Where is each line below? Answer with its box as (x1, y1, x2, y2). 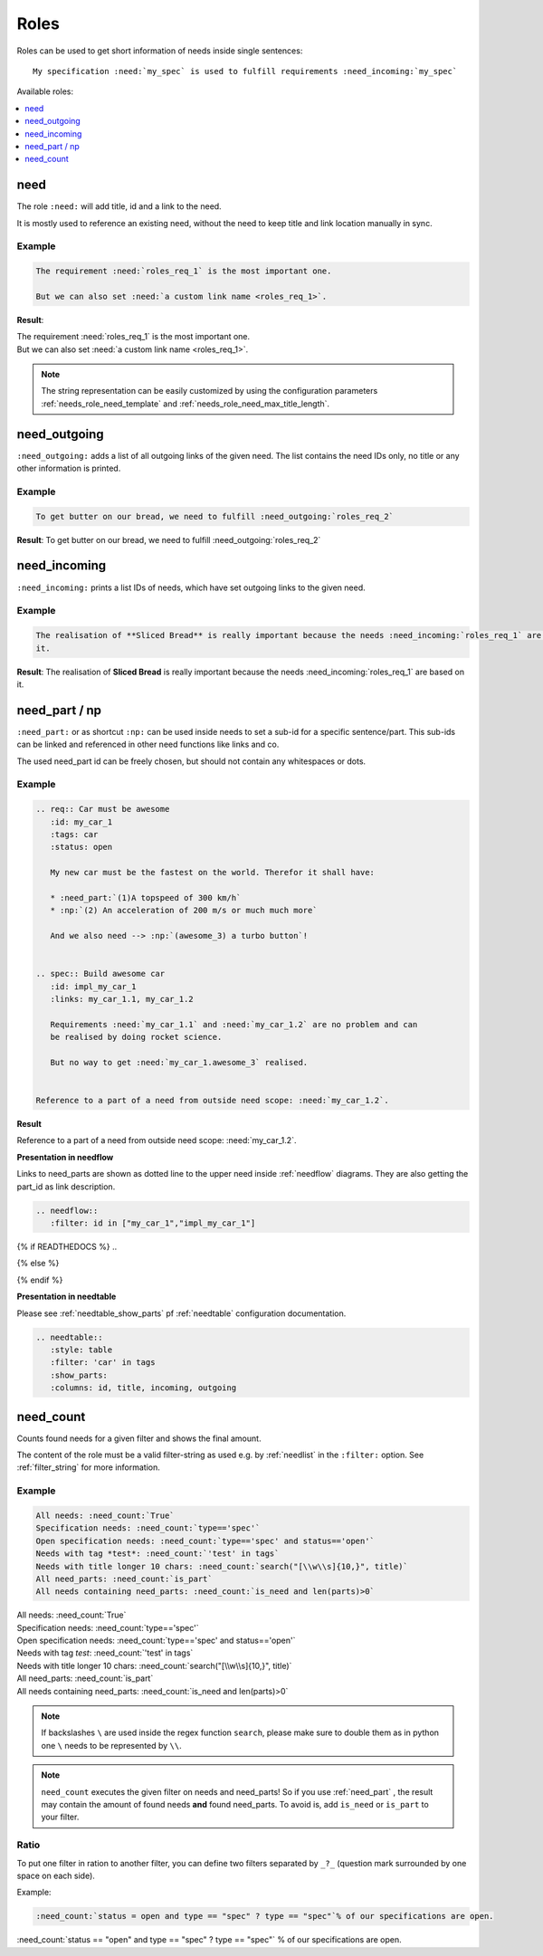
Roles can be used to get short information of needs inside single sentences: (16, 45, 303, 56)
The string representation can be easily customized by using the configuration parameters (41, 386, 378, 396)
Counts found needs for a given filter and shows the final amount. (16, 1433, 262, 1444)
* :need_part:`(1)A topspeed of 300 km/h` (50, 892, 242, 902)
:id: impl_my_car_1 (50, 981, 137, 991)
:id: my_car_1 (50, 816, 113, 827)
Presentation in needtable (16, 1291, 117, 1302)
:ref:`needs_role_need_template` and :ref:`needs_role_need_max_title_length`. (41, 398, 330, 409)
